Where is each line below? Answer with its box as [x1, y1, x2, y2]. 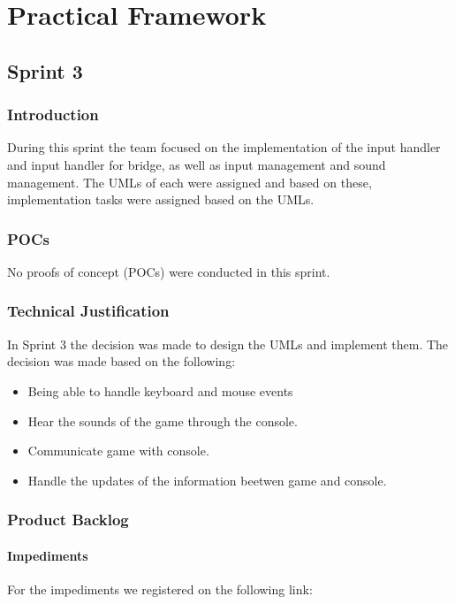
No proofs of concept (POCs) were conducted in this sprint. [7, 262, 330, 280]
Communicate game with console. [27, 441, 209, 460]
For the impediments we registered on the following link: [7, 579, 313, 598]
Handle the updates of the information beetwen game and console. [27, 470, 387, 489]
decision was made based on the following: [7, 352, 236, 371]
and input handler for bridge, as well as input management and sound [7, 155, 386, 173]
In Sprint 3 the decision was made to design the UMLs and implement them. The [7, 334, 449, 353]
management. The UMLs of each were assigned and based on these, [7, 172, 372, 191]
